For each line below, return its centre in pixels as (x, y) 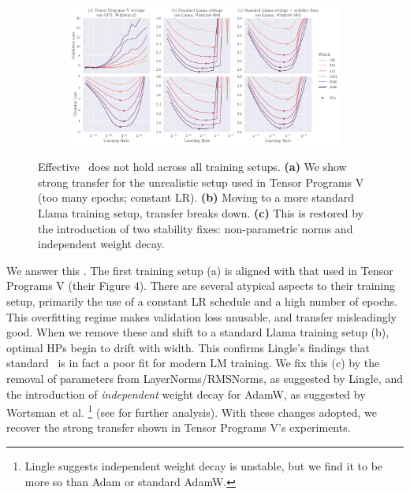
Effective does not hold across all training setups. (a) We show (192, 167)
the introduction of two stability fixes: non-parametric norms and (196, 228)
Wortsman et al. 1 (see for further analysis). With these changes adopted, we (192, 411)
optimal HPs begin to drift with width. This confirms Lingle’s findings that (188, 347)
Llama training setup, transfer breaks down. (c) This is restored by (201, 213)
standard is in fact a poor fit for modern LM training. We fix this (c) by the (193, 363)
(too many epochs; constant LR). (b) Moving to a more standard (196, 197)
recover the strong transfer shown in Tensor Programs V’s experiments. (179, 427)
